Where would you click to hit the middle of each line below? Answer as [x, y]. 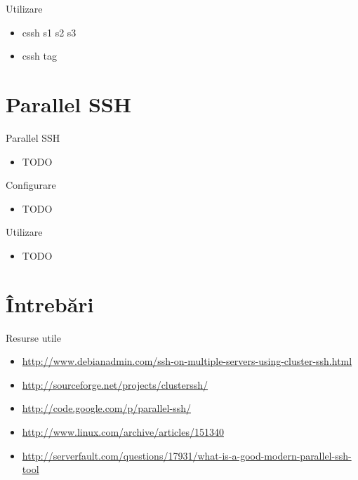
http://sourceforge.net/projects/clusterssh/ [115, 384]
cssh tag [39, 56]
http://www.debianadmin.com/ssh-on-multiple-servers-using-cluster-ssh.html [187, 361]
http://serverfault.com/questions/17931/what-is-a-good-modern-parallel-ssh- [187, 455]
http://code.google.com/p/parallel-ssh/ [106, 408]
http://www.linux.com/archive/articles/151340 [123, 431]
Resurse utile [33, 337]
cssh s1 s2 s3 [49, 32]
